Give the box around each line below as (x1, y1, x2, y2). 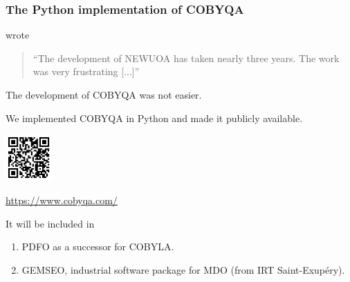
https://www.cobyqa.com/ (6, 192, 118, 207)
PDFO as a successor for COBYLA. (21, 239, 174, 254)
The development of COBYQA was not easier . (6, 88, 202, 101)
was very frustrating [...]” (33, 64, 140, 79)
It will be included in (6, 216, 95, 230)
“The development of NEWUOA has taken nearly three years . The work (33, 50, 340, 65)
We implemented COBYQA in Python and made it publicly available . (6, 110, 303, 125)
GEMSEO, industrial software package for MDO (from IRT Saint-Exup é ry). (21, 262, 345, 276)
